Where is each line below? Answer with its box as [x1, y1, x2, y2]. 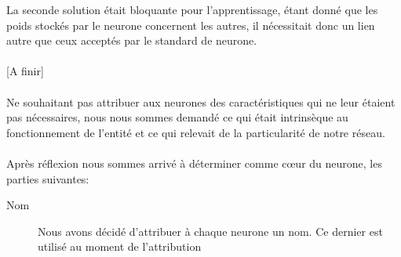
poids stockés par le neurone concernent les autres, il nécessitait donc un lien [6, 16, 375, 33]
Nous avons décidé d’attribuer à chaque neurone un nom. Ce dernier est [38, 223, 383, 239]
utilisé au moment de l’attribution [38, 238, 202, 255]
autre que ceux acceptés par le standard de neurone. [6, 32, 257, 49]
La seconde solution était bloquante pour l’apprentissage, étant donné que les [6, 2, 378, 17]
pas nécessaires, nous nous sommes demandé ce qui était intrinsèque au [6, 109, 348, 125]
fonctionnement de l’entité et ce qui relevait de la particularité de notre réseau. [6, 124, 385, 140]
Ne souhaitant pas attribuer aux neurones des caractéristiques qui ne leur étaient [6, 93, 396, 110]
